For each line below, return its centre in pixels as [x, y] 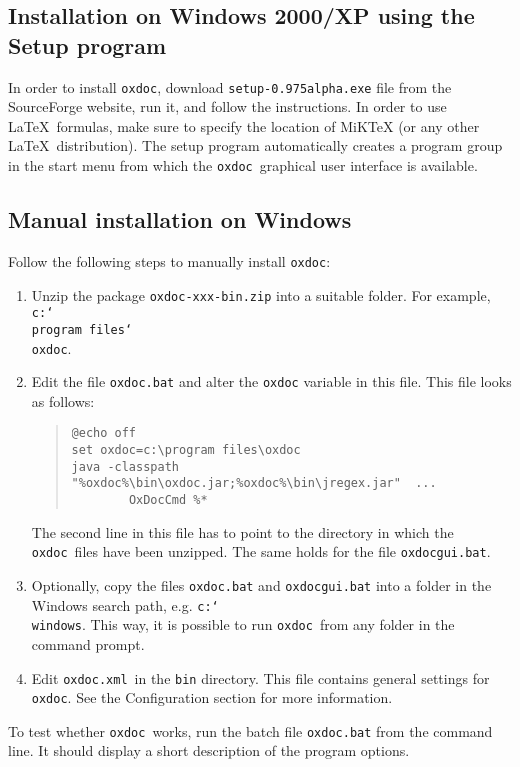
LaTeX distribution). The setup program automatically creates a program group [255, 145]
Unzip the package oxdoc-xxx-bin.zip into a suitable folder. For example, [261, 294]
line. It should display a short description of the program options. [209, 750]
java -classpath [125, 466]
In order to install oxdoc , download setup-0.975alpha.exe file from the [230, 86]
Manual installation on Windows [180, 219]
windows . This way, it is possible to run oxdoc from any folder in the [243, 624]
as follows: [63, 400]
